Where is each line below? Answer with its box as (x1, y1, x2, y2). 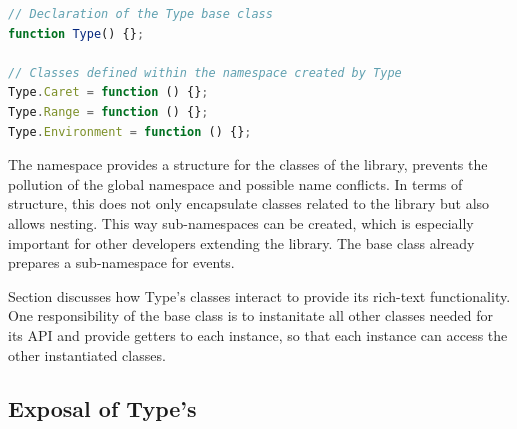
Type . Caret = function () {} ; (8, 85, 209, 100)
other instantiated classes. (8, 344, 166, 365)
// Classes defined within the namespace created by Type (8, 65, 402, 80)
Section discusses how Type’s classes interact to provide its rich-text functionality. (8, 285, 511, 306)
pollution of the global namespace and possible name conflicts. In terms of (8, 173, 463, 194)
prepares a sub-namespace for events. (8, 252, 235, 273)
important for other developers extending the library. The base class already (8, 232, 475, 253)
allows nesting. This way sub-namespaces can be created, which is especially (8, 212, 474, 233)
